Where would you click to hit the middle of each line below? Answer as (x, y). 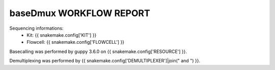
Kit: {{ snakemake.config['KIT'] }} (62, 35)
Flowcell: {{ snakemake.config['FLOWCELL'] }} (76, 42)
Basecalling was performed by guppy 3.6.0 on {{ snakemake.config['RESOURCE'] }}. (98, 51)
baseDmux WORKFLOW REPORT (80, 13)
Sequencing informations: (36, 28)
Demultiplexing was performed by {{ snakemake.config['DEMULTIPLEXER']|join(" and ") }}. (105, 61)
